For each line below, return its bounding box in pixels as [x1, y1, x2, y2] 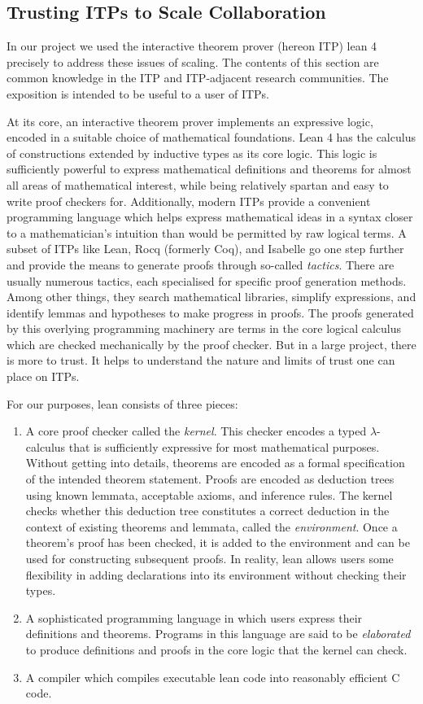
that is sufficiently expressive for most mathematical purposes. [68, 438, 380, 455]
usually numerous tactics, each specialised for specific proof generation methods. [7, 272, 407, 289]
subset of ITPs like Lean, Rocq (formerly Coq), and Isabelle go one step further [7, 240, 404, 257]
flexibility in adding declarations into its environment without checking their [25, 566, 407, 583]
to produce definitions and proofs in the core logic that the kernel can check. [25, 641, 408, 658]
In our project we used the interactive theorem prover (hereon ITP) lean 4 [7, 37, 377, 55]
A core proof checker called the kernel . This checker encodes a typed [25, 422, 367, 439]
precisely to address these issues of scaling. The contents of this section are [7, 53, 379, 70]
